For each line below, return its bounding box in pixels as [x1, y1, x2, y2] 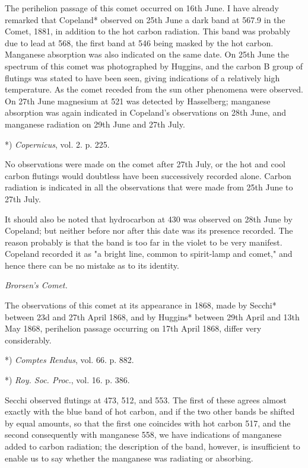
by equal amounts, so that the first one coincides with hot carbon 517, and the [5, 416, 291, 429]
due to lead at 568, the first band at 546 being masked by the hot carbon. [5, 36, 274, 49]
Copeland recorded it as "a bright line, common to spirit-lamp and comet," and [5, 247, 293, 260]
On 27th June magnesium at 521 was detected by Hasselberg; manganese [5, 94, 271, 107]
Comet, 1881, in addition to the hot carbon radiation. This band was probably [5, 25, 291, 37]
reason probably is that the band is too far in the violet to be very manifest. [5, 235, 282, 248]
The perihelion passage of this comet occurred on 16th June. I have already [5, 2, 279, 14]
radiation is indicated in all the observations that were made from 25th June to [5, 181, 293, 193]
